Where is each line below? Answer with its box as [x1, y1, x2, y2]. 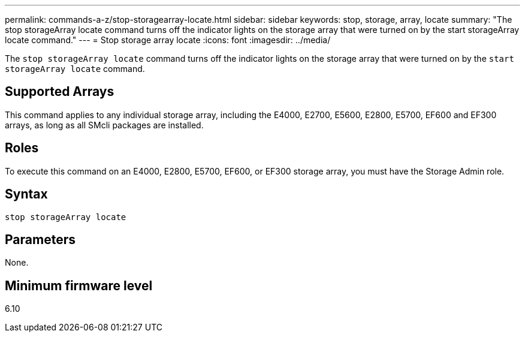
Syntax [5, 186, 48, 202]
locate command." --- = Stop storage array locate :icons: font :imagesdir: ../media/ [5, 35, 331, 45]
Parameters [5, 231, 76, 247]
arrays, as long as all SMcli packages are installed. [5, 119, 204, 130]
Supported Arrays [5, 84, 114, 100]
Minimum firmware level [5, 278, 153, 293]
